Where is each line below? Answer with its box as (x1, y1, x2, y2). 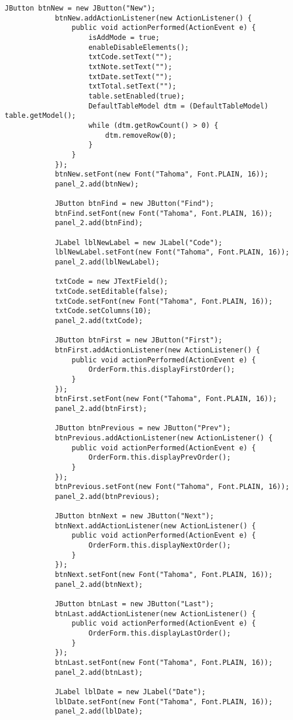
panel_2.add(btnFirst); (54, 404, 147, 413)
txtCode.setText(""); (88, 53, 173, 62)
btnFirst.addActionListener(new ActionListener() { (54, 345, 260, 354)
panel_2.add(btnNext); (54, 580, 143, 589)
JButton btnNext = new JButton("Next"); (54, 512, 214, 521)
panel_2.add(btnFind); (54, 219, 143, 227)
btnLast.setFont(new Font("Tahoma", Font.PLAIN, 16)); (54, 658, 273, 667)
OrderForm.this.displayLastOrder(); (88, 629, 231, 637)
